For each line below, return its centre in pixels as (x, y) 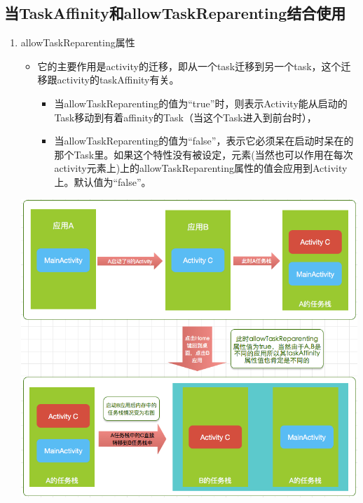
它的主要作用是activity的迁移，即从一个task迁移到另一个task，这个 (189, 66)
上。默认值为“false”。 (103, 181)
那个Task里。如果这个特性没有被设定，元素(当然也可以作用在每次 (204, 154)
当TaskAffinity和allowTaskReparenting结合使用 (175, 13)
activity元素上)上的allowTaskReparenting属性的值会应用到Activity (201, 168)
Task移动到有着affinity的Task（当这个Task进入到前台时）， (185, 117)
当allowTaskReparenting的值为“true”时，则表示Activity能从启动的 (201, 103)
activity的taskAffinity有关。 (118, 80)
